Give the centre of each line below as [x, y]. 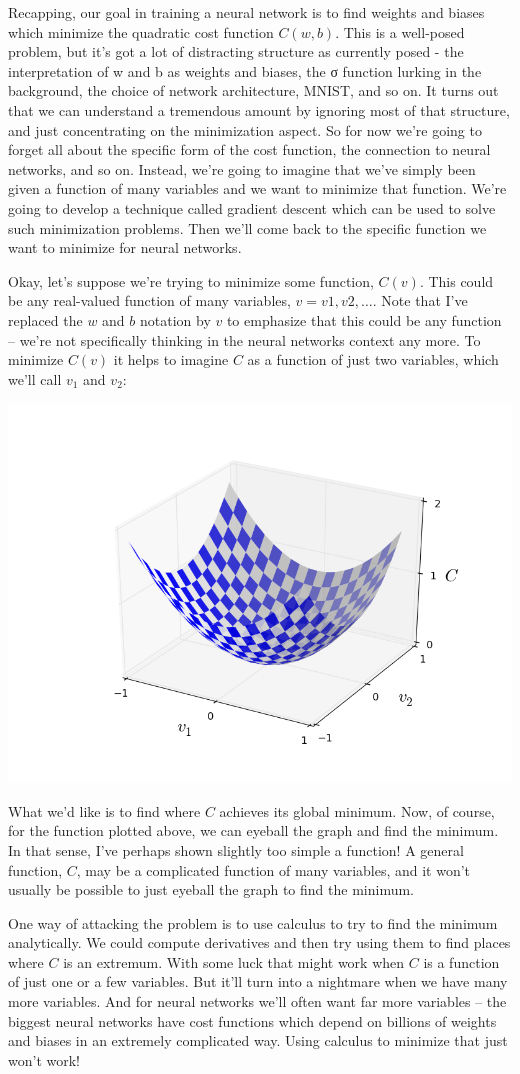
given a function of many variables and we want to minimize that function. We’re [257, 188]
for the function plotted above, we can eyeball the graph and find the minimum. [253, 830]
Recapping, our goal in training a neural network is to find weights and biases [246, 12]
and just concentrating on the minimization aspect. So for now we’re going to [245, 129]
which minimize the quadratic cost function [141, 31]
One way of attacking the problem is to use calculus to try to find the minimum [253, 922]
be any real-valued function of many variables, [149, 300]
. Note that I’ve [420, 300]
